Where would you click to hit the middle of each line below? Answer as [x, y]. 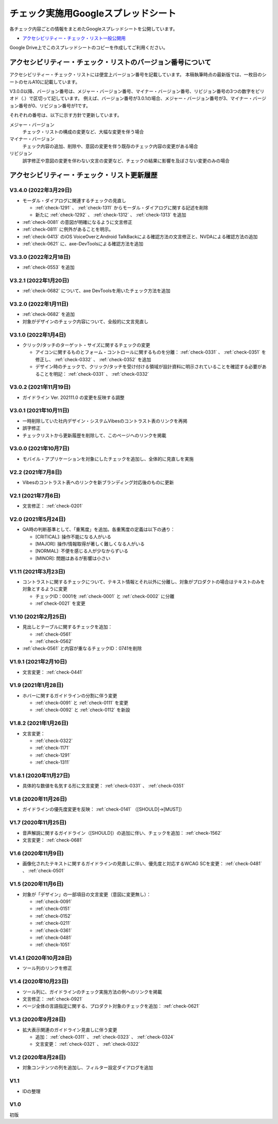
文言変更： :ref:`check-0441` [53, 672]
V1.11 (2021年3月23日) [37, 571]
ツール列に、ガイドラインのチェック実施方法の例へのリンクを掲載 [92, 992]
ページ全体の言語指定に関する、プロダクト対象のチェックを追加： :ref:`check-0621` [111, 1006]
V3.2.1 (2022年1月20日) [39, 280]
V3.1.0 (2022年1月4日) [38, 335]
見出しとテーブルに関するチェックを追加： [67, 627]
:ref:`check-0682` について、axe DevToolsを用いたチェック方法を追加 [97, 291]
